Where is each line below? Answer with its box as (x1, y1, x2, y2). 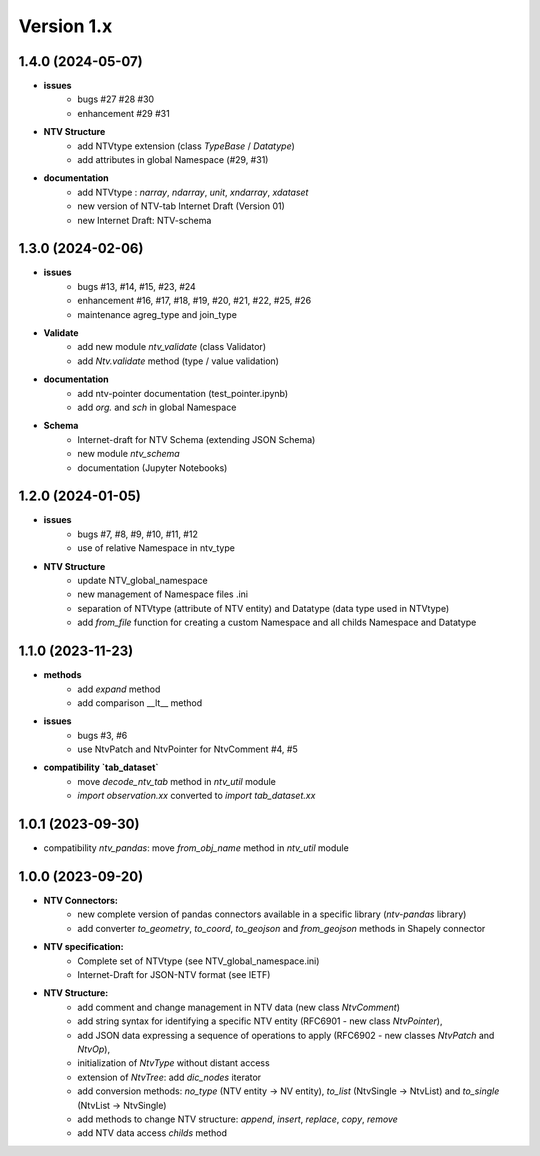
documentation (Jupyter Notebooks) (77, 461, 228, 474)
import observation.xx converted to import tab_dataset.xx (77, 790, 316, 802)
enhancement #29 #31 (77, 107, 170, 119)
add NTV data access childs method (77, 1127, 227, 1139)
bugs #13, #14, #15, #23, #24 (77, 280, 197, 292)
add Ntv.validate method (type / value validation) (77, 355, 280, 367)
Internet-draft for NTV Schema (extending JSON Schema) (77, 433, 316, 445)
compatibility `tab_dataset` (43, 761, 159, 774)
